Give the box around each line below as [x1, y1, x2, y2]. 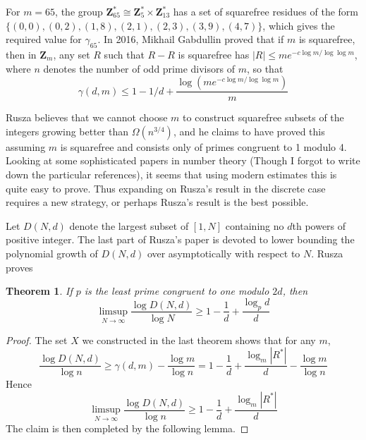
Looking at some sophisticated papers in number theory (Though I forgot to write [6, 153, 360, 168]
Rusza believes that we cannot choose [6, 110, 168, 125]
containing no [225, 218, 284, 233]
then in [6, 47, 37, 61]
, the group [55, 4, 103, 18]
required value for [6, 32, 82, 47]
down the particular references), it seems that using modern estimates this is [6, 166, 337, 181]
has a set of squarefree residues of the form [173, 4, 358, 18]
